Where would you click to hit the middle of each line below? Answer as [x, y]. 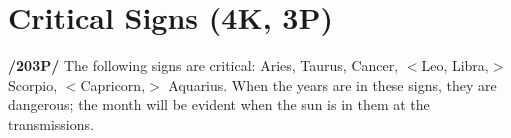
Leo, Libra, [455, 65]
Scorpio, [33, 84]
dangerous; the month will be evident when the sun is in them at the [219, 104]
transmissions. [51, 123]
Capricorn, [113, 84]
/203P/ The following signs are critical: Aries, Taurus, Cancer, [203, 65]
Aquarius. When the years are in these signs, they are [332, 84]
